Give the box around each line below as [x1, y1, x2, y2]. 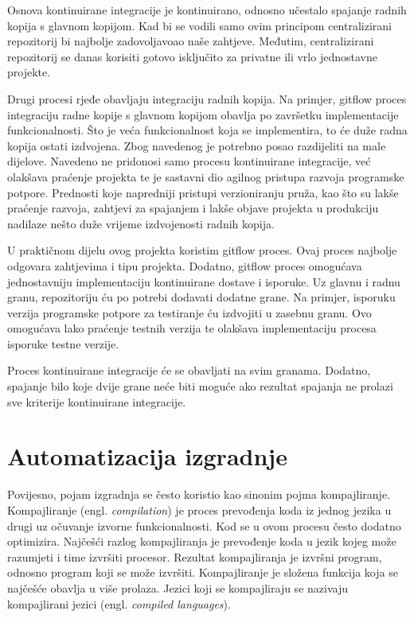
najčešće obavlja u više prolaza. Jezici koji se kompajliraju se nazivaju [7, 579, 348, 596]
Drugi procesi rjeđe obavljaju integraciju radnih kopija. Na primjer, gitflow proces [7, 90, 407, 107]
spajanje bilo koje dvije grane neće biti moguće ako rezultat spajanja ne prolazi [7, 378, 393, 395]
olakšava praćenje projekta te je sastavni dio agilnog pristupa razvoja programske [7, 168, 404, 185]
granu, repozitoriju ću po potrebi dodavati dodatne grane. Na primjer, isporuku [7, 289, 396, 305]
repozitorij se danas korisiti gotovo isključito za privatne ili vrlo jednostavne [7, 48, 377, 64]
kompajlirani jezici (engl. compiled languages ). [7, 595, 231, 612]
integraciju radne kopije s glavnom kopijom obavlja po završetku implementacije [7, 106, 399, 122]
